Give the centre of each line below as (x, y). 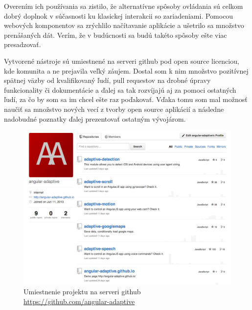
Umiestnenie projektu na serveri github (82, 292)
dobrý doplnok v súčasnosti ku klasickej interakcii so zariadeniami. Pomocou (119, 15)
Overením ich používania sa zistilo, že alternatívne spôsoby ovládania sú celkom (124, 6)
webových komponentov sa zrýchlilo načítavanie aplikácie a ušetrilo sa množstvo (124, 25)
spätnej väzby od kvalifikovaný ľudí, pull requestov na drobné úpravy (107, 80)
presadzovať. (23, 44)
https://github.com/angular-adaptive (79, 301)
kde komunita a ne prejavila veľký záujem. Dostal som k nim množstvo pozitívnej (126, 70)
